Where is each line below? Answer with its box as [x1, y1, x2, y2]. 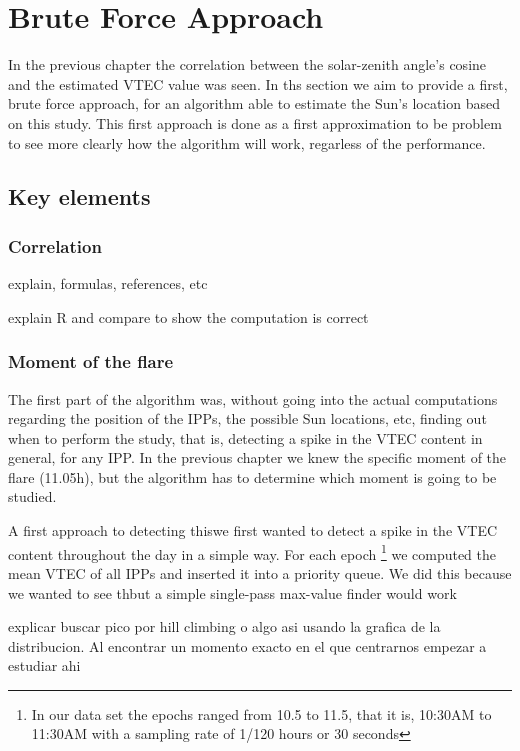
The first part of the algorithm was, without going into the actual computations [8, 388, 498, 409]
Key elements [8, 181, 151, 212]
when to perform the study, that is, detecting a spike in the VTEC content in [8, 427, 483, 448]
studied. [8, 486, 57, 507]
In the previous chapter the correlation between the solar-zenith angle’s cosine [8, 54, 487, 75]
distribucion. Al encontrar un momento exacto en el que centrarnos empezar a [8, 635, 487, 656]
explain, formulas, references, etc [8, 273, 208, 294]
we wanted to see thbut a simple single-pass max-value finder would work [8, 582, 457, 603]
